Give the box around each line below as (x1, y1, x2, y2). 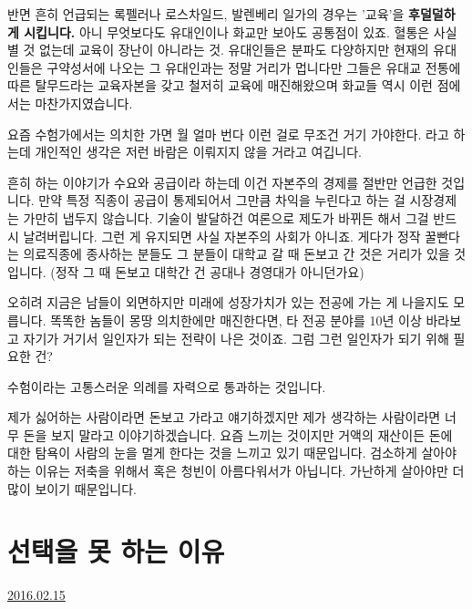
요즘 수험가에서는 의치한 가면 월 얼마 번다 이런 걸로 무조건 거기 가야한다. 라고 (7, 124, 449, 143)
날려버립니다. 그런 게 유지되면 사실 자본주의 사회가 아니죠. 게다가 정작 (23, 226, 421, 245)
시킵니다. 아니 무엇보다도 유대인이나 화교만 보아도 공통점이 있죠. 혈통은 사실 (24, 22, 457, 41)
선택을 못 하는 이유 (7, 532, 225, 570)
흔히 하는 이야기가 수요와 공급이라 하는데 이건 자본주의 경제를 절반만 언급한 (7, 172, 437, 191)
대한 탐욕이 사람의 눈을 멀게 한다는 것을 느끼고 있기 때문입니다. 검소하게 (7, 443, 417, 462)
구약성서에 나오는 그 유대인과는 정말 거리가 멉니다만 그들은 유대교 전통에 (46, 57, 461, 77)
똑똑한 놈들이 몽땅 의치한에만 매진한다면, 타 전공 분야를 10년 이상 (50, 310, 422, 329)
